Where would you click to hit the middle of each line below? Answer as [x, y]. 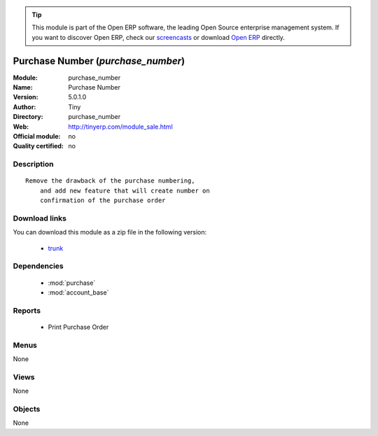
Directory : [28, 117]
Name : [23, 87]
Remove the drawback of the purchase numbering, [110, 181]
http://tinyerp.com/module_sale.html [120, 127]
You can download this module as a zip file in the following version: [110, 232]
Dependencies [38, 266]
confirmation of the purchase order [103, 201]
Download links [40, 218]
